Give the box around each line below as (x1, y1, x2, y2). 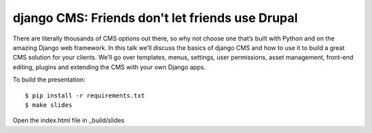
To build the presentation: (12, 75, 86, 84)
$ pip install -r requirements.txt (25, 91, 145, 99)
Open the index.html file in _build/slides (12, 117, 125, 125)
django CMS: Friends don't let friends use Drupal (12, 10, 298, 25)
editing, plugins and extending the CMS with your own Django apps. (12, 62, 206, 71)
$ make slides (25, 101, 72, 109)
